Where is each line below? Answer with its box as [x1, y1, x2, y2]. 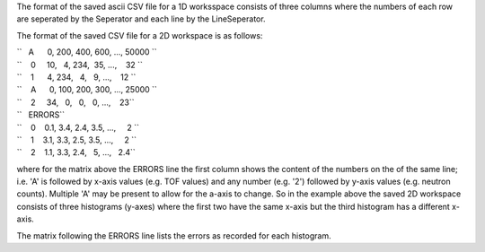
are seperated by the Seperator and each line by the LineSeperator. [16, 13, 266, 24]
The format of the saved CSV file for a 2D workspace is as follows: [16, 30, 263, 40]
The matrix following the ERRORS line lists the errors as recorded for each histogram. [16, 230, 331, 241]
